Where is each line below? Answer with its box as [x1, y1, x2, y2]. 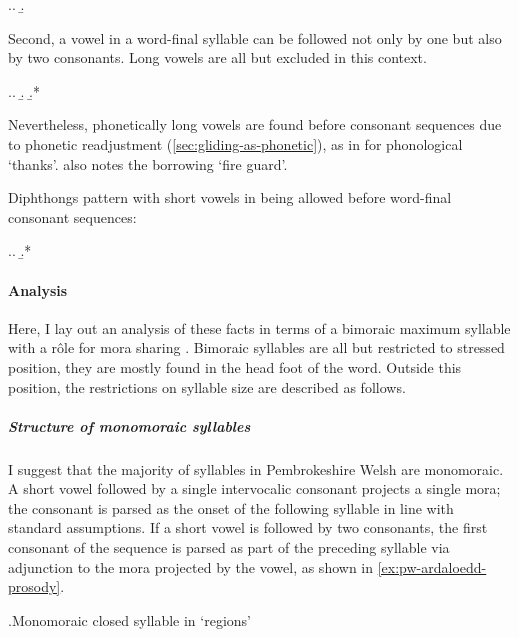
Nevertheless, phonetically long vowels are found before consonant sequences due [8, 114, 502, 135]
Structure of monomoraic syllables [8, 415, 251, 436]
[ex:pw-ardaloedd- [377, 556, 487, 577]
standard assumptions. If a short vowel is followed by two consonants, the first [8, 517, 488, 538]
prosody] [8, 576, 61, 597]
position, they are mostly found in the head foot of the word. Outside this [8, 356, 462, 377]
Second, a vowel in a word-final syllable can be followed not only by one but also [8, 27, 502, 48]
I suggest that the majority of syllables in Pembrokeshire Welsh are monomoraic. [8, 458, 504, 479]
